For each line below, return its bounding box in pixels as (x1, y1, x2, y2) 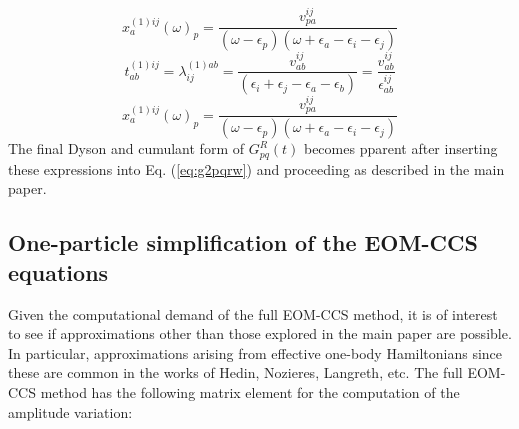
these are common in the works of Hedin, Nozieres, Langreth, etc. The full (8, 362, 463, 383)
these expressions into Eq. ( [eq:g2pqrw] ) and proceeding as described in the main (8, 158, 505, 179)
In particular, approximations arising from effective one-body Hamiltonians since (8, 342, 503, 363)
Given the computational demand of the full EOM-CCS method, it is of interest (8, 303, 498, 324)
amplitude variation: (8, 401, 133, 422)
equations (8, 256, 109, 287)
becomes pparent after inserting (303, 138, 498, 159)
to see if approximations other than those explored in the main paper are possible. (8, 323, 512, 344)
